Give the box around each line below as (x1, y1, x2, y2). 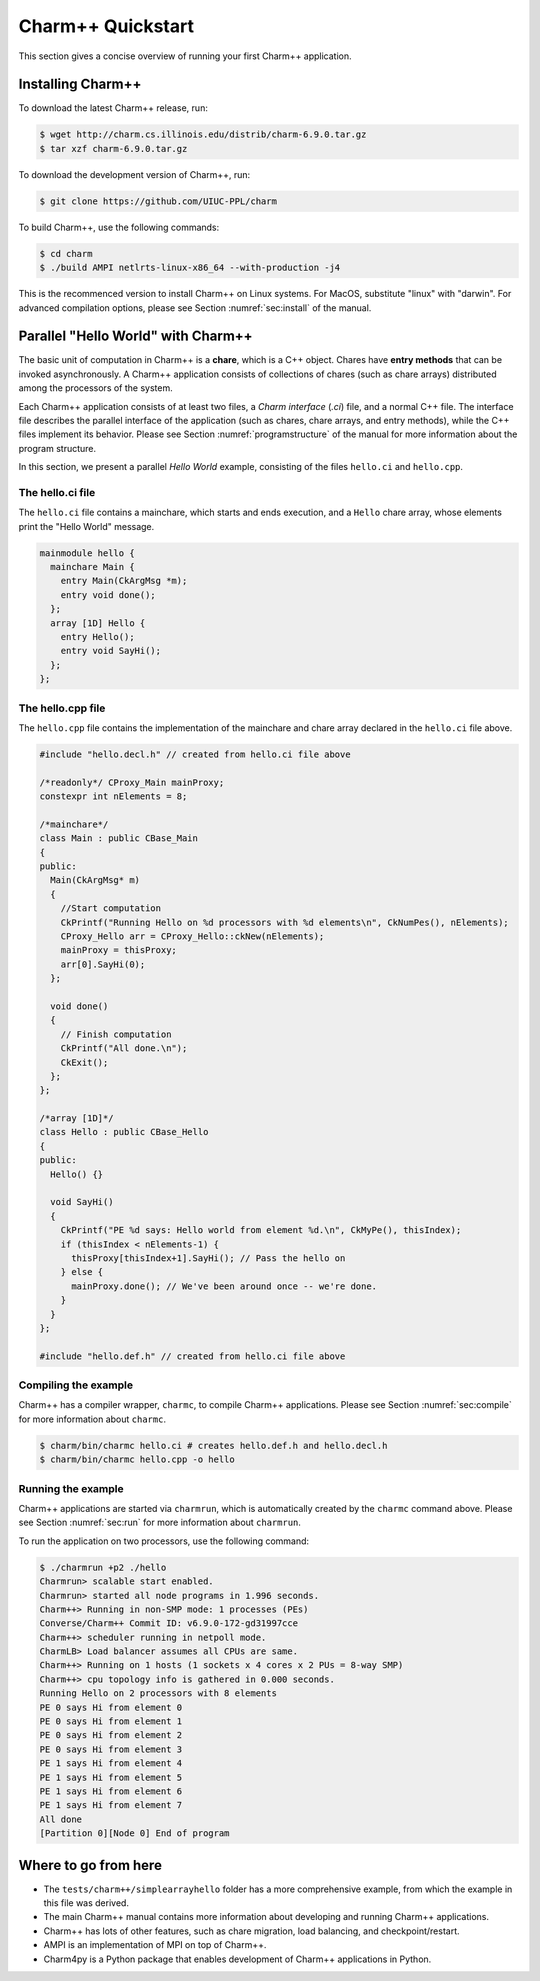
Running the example (18, 1481, 124, 1495)
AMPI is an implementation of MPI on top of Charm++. (43, 1939, 267, 1951)
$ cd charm (39, 248, 93, 259)
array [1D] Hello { (50, 617, 146, 629)
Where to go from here (18, 1856, 162, 1874)
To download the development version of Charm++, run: (18, 168, 251, 180)
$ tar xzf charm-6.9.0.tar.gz (39, 143, 188, 154)
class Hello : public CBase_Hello (39, 1126, 209, 1138)
